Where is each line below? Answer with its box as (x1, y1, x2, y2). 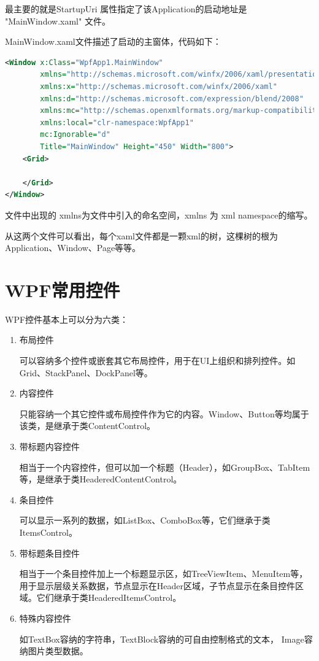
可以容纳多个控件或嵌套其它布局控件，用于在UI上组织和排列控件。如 (19, 354, 296, 366)
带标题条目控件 (19, 546, 80, 559)
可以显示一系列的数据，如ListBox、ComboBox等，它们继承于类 (19, 514, 271, 527)
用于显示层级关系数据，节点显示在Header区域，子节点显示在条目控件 (19, 579, 295, 592)
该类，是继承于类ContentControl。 (19, 419, 156, 432)
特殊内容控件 (19, 611, 71, 624)
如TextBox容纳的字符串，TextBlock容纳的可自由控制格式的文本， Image (19, 632, 304, 645)
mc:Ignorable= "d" (40, 130, 110, 139)
